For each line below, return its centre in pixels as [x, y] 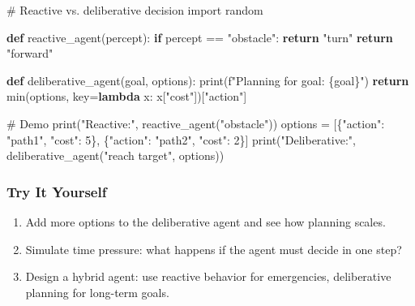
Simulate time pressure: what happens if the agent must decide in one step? [214, 249]
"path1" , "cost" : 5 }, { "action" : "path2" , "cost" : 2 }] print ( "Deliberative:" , [181, 139]
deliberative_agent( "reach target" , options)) [116, 155]
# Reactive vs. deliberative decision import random [135, 10]
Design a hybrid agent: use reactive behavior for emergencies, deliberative [208, 276]
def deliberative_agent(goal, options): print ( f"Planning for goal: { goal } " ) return [208, 80]
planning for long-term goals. [97, 292]
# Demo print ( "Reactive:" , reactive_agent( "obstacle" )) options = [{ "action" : [196, 123]
